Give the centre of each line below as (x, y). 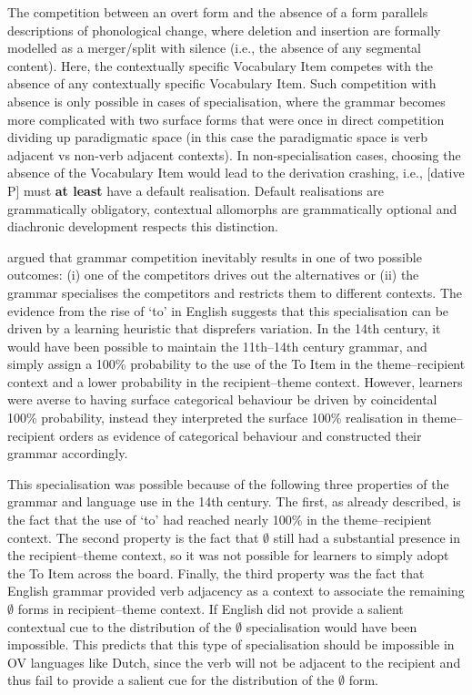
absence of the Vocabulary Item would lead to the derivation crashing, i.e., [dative (236, 173)
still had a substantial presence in (367, 537)
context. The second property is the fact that (133, 537)
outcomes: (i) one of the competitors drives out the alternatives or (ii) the (213, 275)
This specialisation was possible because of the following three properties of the (228, 483)
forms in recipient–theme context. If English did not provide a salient (211, 608)
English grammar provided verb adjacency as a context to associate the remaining (236, 591)
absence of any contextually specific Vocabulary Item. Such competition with (222, 83)
